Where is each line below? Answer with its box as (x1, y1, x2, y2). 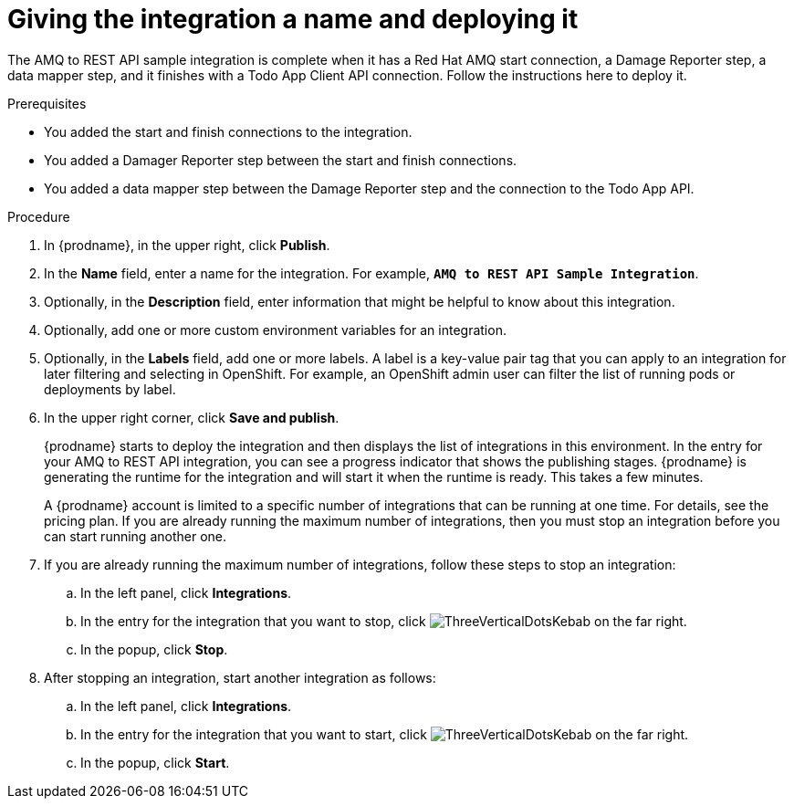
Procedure (7, 208, 70, 225)
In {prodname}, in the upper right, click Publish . (44, 236, 330, 253)
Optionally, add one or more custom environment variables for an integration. (44, 321, 507, 338)
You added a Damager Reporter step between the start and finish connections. (44, 152, 517, 168)
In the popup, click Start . (80, 754, 230, 770)
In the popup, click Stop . (80, 641, 228, 657)
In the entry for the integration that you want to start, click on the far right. (80, 726, 689, 742)
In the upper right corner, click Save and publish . (44, 409, 340, 425)
